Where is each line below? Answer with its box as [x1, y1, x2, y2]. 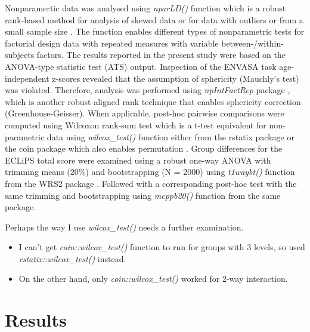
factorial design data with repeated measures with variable [5, 36, 219, 49]
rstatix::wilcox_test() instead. [18, 252, 126, 265]
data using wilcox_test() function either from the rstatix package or [46, 130, 294, 143]
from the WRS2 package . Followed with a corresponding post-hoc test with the [5, 177, 297, 189]
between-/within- [221, 36, 284, 49]
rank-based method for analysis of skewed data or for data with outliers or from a [5, 13, 303, 26]
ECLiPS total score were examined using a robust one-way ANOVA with [5, 153, 271, 166]
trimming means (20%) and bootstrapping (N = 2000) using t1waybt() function [5, 165, 295, 178]
